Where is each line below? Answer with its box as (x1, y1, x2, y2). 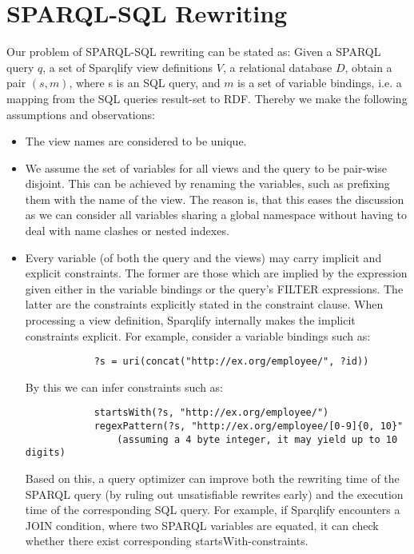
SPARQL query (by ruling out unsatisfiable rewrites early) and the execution (25, 485, 404, 502)
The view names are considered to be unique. (25, 133, 247, 149)
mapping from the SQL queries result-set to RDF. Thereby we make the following (6, 90, 408, 106)
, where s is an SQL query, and (69, 74, 221, 91)
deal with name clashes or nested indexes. (25, 222, 229, 239)
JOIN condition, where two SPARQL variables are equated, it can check (25, 516, 379, 533)
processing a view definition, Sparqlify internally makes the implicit (25, 312, 356, 329)
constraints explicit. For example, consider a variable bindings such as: (25, 327, 371, 344)
